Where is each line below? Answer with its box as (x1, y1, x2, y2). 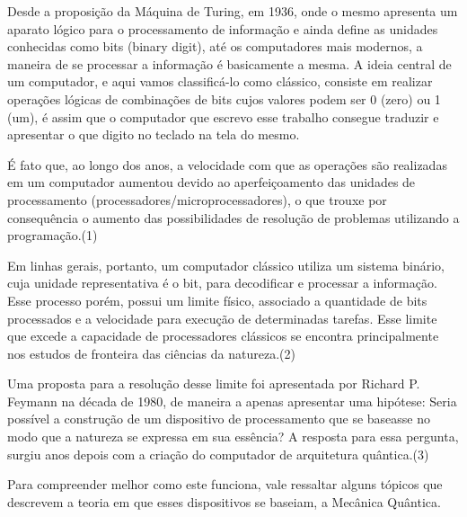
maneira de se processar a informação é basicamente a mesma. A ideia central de (7, 54, 452, 73)
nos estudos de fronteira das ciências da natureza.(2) (7, 343, 295, 362)
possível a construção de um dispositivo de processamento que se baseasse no (7, 409, 431, 428)
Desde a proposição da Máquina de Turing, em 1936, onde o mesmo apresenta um (7, 2, 458, 20)
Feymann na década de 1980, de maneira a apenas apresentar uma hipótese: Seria (7, 391, 457, 410)
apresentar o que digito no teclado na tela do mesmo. (7, 125, 300, 144)
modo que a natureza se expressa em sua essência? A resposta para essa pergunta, (7, 427, 459, 446)
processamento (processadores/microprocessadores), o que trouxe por (7, 190, 387, 209)
